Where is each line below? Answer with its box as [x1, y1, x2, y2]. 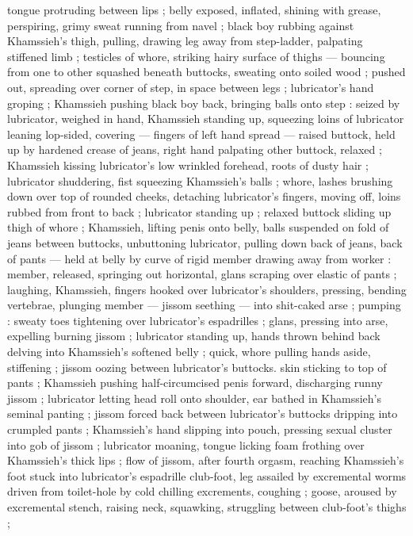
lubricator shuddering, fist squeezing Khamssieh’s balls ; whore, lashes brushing [7, 172, 393, 189]
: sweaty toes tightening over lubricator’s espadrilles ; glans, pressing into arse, [7, 312, 388, 328]
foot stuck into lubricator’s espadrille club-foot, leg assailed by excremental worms [7, 467, 407, 484]
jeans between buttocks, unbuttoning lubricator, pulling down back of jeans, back [7, 234, 403, 251]
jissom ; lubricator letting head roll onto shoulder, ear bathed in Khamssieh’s [7, 389, 382, 406]
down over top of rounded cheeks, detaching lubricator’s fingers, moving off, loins [7, 188, 401, 205]
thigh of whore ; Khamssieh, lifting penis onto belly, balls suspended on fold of [7, 219, 389, 235]
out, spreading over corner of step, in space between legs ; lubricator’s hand [7, 78, 374, 95]
